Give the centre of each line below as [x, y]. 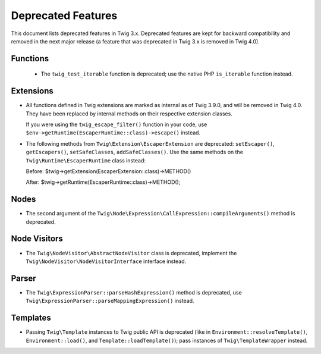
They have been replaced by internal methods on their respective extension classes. [129, 114]
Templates [31, 318]
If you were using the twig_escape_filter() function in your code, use [117, 124]
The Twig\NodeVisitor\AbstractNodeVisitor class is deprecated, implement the [131, 253]
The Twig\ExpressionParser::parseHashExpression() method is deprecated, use [134, 292]
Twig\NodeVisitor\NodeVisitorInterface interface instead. [106, 261]
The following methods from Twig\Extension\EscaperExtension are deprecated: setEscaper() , [150, 143]
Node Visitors [37, 239]
